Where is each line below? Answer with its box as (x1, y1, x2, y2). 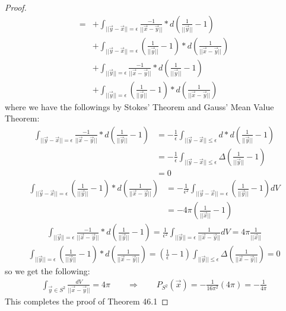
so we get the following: (5, 265, 90, 277)
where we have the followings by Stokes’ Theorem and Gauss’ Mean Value (5, 100, 274, 113)
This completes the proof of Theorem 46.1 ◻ (5, 294, 169, 307)
